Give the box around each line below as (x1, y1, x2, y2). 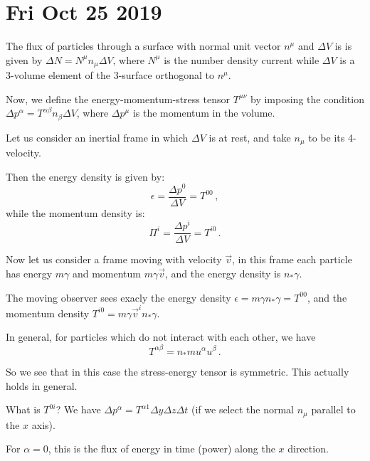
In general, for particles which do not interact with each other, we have (6, 329, 316, 344)
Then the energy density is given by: (6, 169, 165, 184)
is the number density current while (164, 52, 319, 67)
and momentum (72, 265, 142, 280)
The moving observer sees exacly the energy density (6, 290, 231, 304)
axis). (31, 417, 55, 432)
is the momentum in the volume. (132, 105, 275, 120)
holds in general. (6, 378, 78, 393)
